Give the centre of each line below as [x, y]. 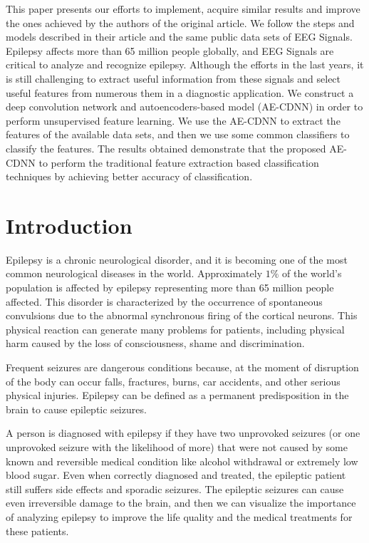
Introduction [69, 225]
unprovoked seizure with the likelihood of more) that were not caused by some [177, 446]
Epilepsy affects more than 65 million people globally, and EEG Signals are [170, 50]
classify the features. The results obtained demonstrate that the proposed [166, 148]
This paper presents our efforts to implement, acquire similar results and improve [183, 9]
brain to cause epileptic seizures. [76, 409]
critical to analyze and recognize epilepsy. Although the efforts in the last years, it [185, 64]
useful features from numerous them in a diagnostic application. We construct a [180, 92]
